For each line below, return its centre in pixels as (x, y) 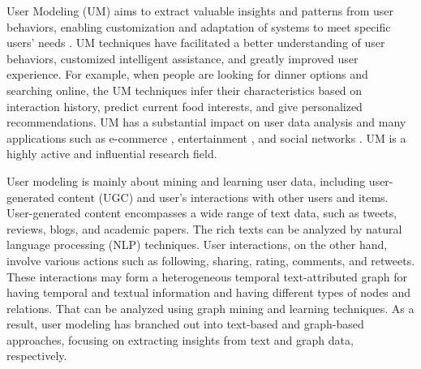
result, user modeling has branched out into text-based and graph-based (185, 324)
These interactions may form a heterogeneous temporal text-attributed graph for (207, 276)
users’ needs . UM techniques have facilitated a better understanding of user (196, 43)
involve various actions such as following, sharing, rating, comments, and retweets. (211, 260)
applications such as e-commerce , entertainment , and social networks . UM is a (206, 137)
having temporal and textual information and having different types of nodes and (209, 292)
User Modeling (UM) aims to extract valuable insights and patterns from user (200, 11)
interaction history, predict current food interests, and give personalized (185, 106)
